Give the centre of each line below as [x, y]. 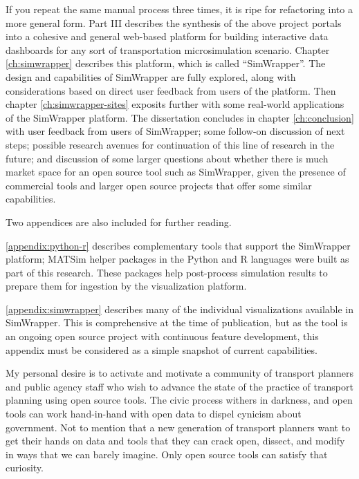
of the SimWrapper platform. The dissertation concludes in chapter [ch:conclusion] [180, 117]
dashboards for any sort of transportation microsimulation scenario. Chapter [168, 49]
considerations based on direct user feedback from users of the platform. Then [171, 90]
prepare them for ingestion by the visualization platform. [126, 286]
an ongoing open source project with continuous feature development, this [162, 336]
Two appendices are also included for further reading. [119, 222]
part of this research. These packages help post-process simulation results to [167, 272]
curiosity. [25, 468]
